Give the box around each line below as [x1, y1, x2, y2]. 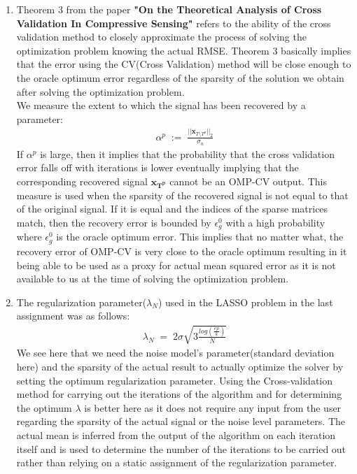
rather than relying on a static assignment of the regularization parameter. [16, 455, 337, 470]
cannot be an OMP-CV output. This [169, 174, 327, 189]
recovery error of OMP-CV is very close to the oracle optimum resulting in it [16, 243, 347, 258]
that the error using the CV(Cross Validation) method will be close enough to [16, 57, 351, 71]
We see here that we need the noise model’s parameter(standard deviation [16, 345, 335, 360]
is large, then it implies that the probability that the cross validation [40, 146, 335, 161]
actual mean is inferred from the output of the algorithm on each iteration [16, 428, 336, 443]
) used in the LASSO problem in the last [157, 294, 333, 309]
